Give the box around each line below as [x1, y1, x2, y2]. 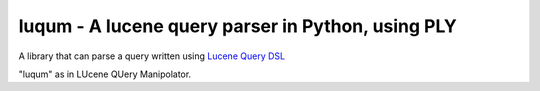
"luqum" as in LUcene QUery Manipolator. [18, 68, 192, 80]
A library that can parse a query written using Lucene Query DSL [18, 50, 285, 62]
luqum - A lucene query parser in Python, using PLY [18, 15, 457, 37]
